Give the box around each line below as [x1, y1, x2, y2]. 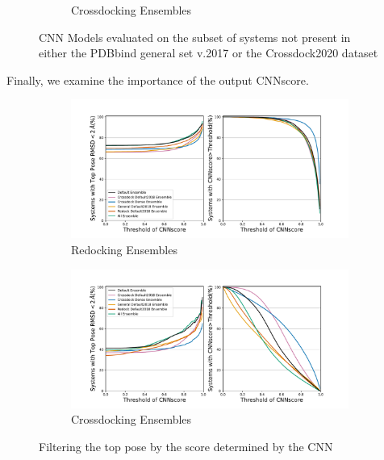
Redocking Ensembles [71, 240, 177, 257]
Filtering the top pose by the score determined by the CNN [39, 437, 333, 454]
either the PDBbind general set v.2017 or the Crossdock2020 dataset [39, 44, 378, 61]
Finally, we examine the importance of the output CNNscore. [6, 71, 309, 88]
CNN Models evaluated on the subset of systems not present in [39, 28, 351, 45]
